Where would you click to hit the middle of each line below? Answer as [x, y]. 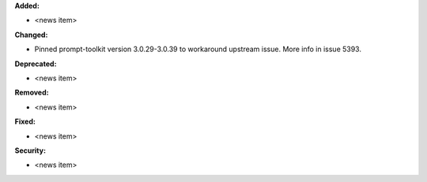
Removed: [32, 93]
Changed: [31, 35]
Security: [30, 150]
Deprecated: [36, 64]
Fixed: [25, 121]
